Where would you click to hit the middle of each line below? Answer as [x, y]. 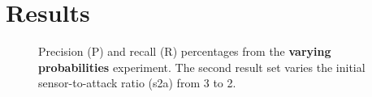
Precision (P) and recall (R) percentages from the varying [185, 51]
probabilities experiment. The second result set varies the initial [202, 67]
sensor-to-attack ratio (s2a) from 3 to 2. [137, 83]
